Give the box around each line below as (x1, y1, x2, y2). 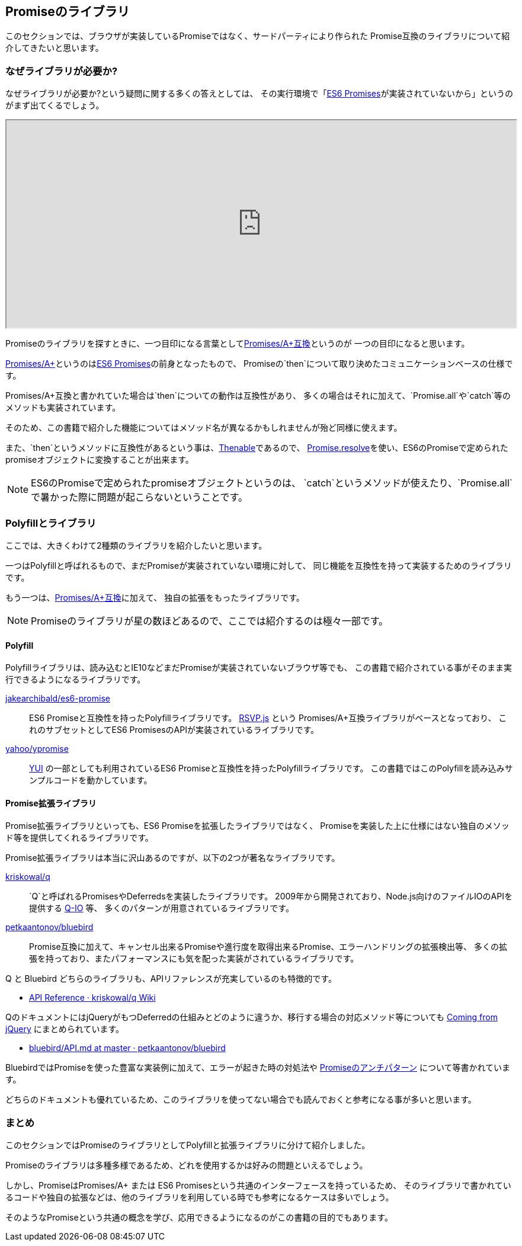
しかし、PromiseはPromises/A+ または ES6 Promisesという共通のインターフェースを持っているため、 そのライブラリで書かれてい (5, 1180, 511, 1191)
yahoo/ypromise (5, 744, 69, 754)
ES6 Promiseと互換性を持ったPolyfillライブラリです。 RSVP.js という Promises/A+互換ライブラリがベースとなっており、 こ (29, 713, 507, 723)
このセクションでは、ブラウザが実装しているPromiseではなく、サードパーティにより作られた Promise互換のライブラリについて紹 (5, 31, 510, 41)
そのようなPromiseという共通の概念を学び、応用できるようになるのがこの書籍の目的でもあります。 (5, 1212, 393, 1223)
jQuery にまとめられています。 (5, 1024, 124, 1034)
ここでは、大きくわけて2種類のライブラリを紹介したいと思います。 (5, 540, 267, 550)
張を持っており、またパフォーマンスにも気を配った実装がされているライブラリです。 (29, 953, 359, 964)
